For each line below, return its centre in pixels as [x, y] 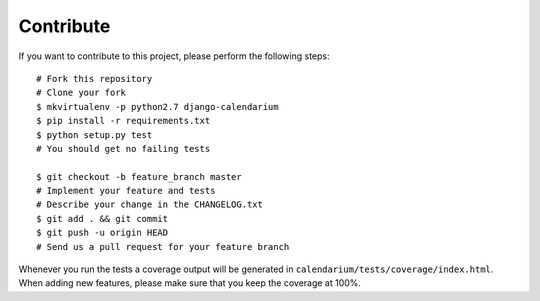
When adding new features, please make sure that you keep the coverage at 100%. [190, 283]
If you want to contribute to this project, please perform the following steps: [174, 56]
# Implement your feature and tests [126, 191]
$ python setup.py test [94, 134]
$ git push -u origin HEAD [102, 233]
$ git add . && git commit [102, 218]
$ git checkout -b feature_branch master [139, 176]
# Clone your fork [81, 93]
